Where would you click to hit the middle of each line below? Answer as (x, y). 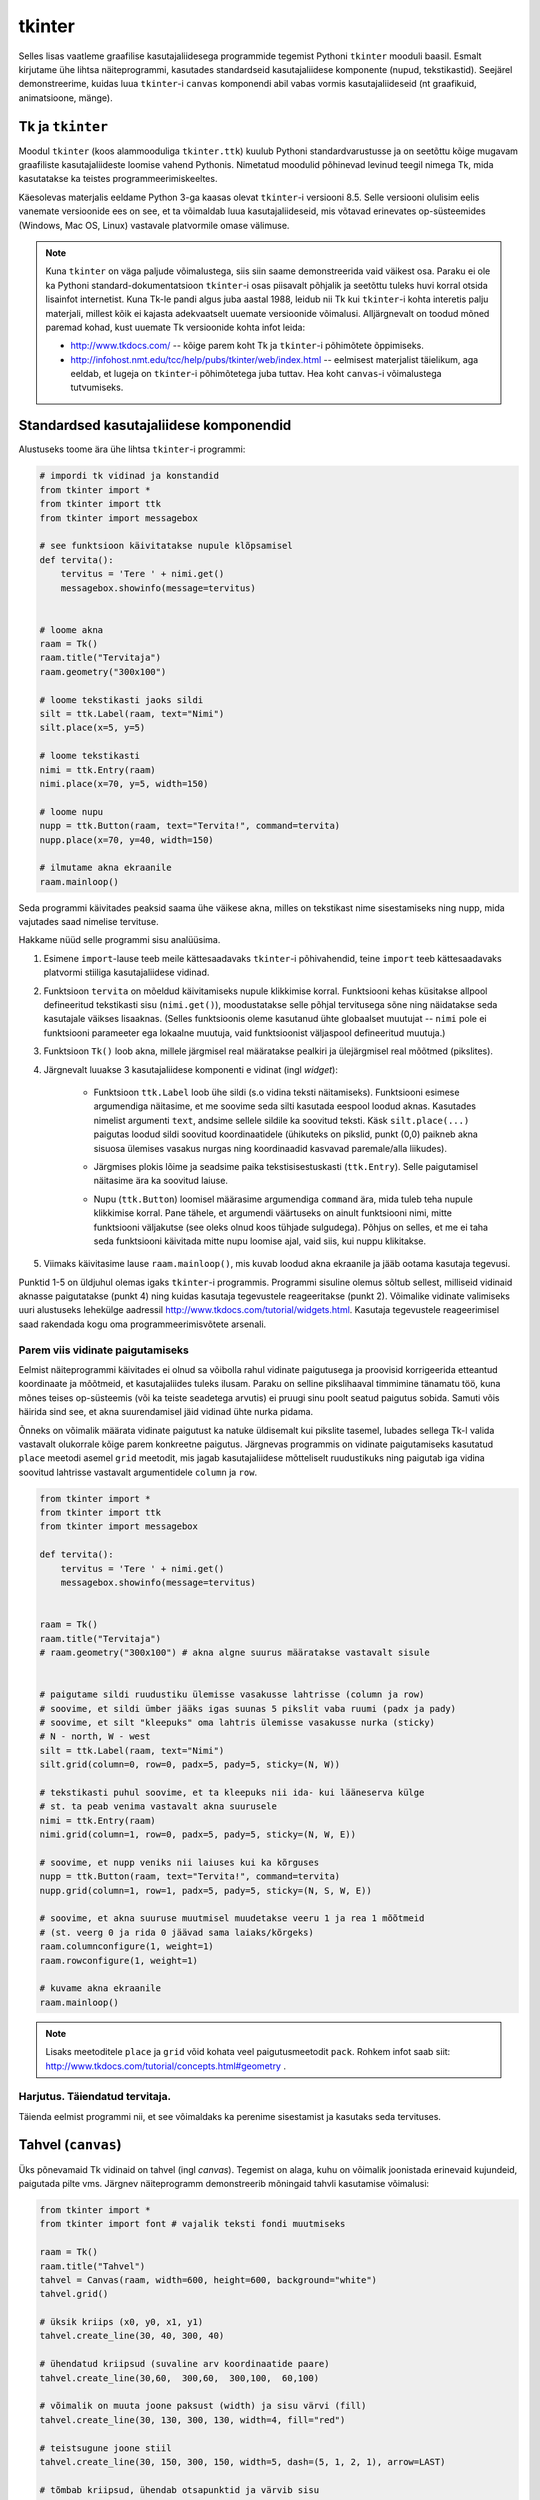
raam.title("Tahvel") (92, 2266)
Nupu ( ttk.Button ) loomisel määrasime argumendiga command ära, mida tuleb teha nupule (283, 1199)
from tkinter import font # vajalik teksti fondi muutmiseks (192, 2224)
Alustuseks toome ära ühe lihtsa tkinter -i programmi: (132, 449)
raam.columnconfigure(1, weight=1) (126, 1946)
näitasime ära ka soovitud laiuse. (161, 1181)
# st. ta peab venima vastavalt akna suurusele (158, 1806)
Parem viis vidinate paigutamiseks (103, 1350)
